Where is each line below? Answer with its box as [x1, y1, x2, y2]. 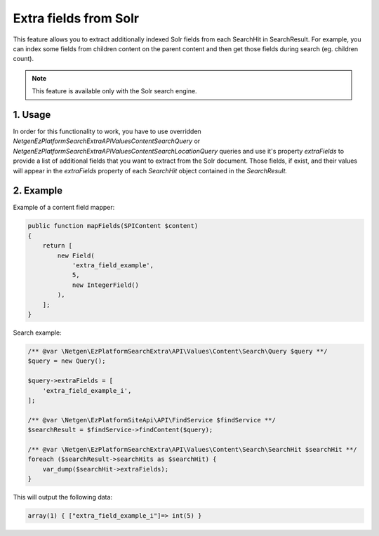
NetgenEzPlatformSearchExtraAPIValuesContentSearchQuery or [13, 137, 201, 145]
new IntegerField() [72, 281, 140, 289]
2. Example [13, 185, 63, 196]
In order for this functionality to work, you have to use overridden [13, 127, 201, 136]
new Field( [57, 251, 95, 260]
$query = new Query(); [27, 357, 106, 365]
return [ [42, 242, 73, 250]
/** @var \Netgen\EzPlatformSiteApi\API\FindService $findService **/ [27, 416, 277, 424]
